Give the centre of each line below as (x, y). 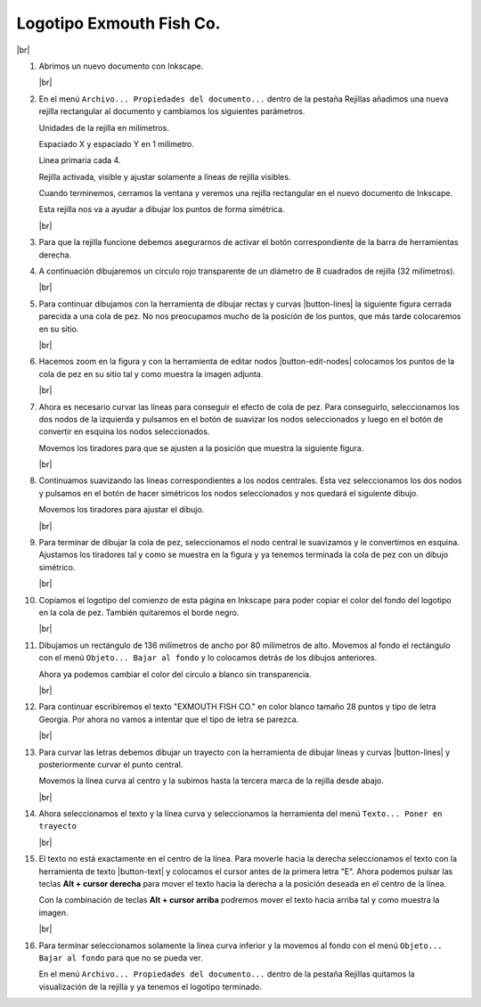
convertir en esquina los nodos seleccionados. (124, 431)
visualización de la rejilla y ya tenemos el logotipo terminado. (151, 987)
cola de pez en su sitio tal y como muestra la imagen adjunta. (151, 373)
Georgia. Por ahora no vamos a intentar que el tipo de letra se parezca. (169, 719)
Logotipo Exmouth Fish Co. (118, 23)
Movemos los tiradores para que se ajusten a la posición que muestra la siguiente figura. (201, 448)
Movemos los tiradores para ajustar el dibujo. (122, 510)
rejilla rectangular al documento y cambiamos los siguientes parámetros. (172, 111)
